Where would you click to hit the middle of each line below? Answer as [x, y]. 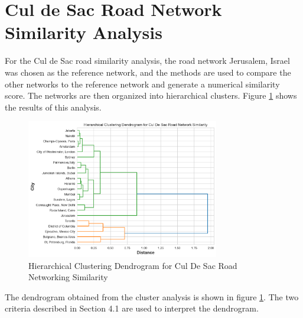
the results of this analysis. [53, 107]
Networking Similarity [68, 277]
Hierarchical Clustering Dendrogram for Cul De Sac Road [133, 265]
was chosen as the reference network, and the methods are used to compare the [148, 72]
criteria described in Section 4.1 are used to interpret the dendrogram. [132, 308]
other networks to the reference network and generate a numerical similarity [142, 84]
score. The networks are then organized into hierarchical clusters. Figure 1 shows [151, 95]
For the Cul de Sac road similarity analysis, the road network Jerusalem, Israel [147, 61]
